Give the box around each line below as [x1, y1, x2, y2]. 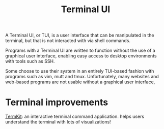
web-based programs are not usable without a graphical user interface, [5, 79, 155, 85]
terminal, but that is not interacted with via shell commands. [5, 38, 131, 44]
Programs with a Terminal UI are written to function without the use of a [5, 47, 155, 54]
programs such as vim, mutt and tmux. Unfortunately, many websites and [5, 74, 159, 80]
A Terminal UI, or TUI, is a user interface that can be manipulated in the [5, 32, 154, 39]
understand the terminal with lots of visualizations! [5, 119, 111, 125]
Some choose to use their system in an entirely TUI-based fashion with [5, 68, 154, 74]
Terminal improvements [5, 96, 108, 108]
